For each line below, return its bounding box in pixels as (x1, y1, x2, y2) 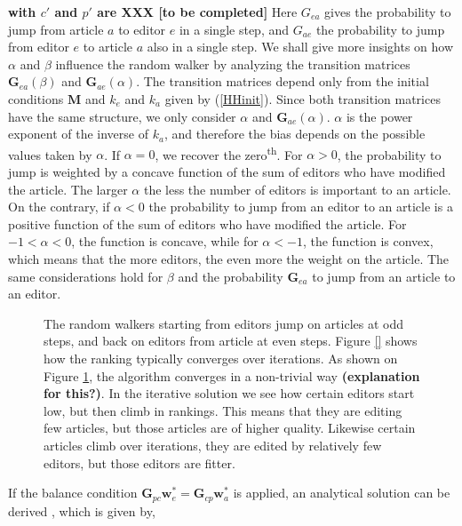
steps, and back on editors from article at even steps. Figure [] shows (44, 331, 418, 350)
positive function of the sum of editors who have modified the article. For (8, 214, 407, 233)
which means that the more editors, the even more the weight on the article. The (8, 249, 450, 267)
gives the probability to (324, 3, 451, 20)
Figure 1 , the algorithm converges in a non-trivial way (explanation (44, 366, 420, 385)
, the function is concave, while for (71, 232, 259, 251)
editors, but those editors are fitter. (44, 453, 235, 472)
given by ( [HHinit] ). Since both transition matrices (164, 89, 441, 108)
